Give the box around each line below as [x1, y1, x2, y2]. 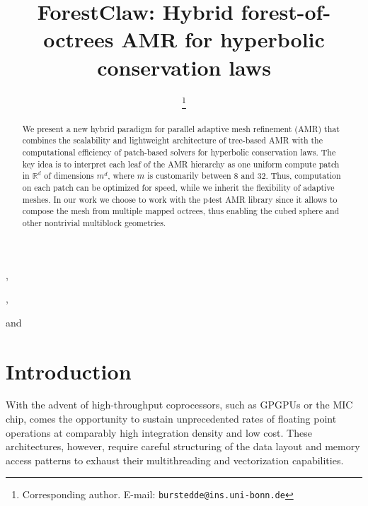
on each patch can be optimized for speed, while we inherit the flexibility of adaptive [22, 181, 335, 193]
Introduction [6, 356, 132, 385]
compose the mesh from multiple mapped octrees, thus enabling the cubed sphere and [22, 205, 340, 217]
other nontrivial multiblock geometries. [22, 216, 166, 228]
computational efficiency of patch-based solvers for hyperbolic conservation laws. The [22, 146, 336, 158]
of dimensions [44, 170, 94, 182]
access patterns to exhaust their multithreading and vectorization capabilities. [6, 452, 344, 467]
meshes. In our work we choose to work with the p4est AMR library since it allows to [22, 193, 338, 205]
